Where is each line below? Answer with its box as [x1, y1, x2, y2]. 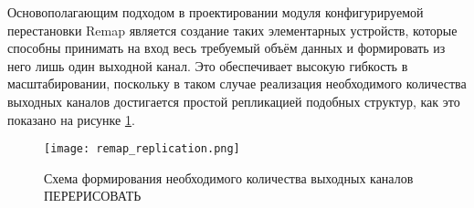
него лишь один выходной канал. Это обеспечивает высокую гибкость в [7, 56, 408, 75]
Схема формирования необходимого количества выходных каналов [44, 168, 414, 187]
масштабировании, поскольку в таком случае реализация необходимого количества [7, 74, 467, 93]
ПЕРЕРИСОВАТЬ [44, 186, 142, 205]
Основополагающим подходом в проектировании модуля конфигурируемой [7, 3, 424, 21]
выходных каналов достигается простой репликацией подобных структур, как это [7, 91, 460, 110]
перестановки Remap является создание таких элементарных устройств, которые [7, 20, 458, 39]
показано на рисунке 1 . [7, 109, 135, 129]
